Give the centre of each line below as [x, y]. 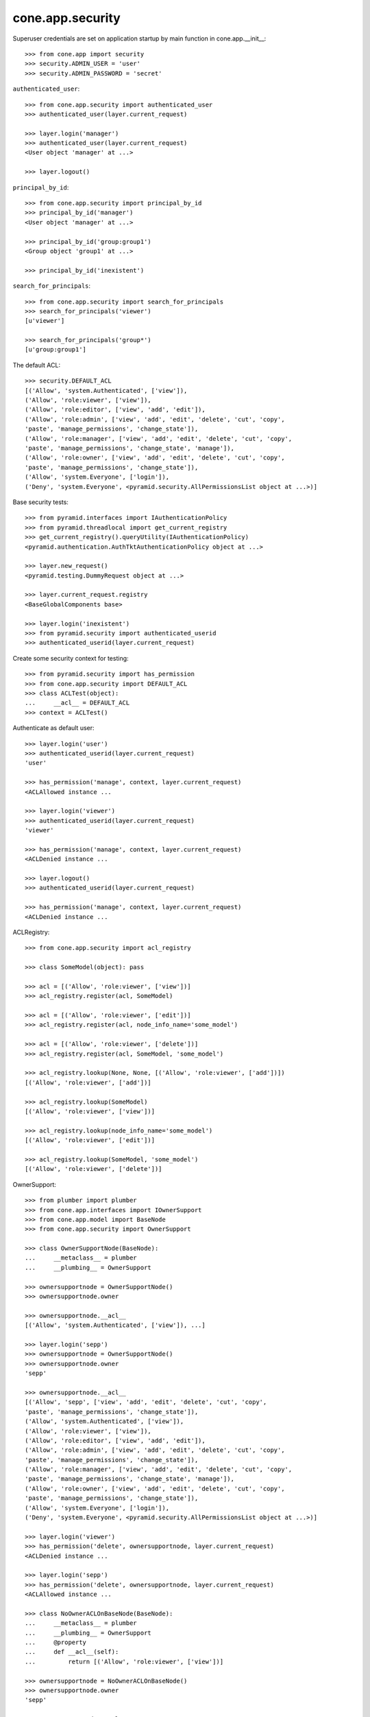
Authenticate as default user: [54, 728]
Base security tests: [40, 502]
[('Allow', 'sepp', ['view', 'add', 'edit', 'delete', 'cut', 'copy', [146, 1402]
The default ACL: [37, 365]
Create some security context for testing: [71, 658]
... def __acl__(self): [72, 1652]
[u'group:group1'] [56, 350]
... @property [56, 1642]
